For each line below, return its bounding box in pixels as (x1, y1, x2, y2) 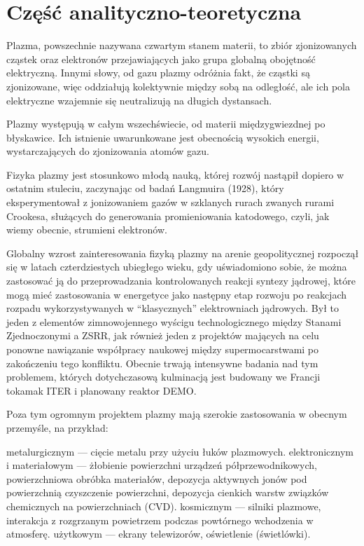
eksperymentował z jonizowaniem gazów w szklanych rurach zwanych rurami (6, 195, 335, 210)
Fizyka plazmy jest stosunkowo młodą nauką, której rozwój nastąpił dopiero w (6, 167, 344, 182)
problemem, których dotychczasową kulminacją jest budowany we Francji (6, 369, 321, 384)
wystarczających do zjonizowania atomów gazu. (6, 144, 209, 158)
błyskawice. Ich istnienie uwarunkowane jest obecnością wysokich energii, (6, 130, 319, 144)
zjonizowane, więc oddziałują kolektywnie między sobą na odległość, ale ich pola (6, 79, 350, 93)
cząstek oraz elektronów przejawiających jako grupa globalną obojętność (6, 51, 316, 66)
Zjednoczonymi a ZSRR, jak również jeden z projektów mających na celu (6, 328, 319, 343)
